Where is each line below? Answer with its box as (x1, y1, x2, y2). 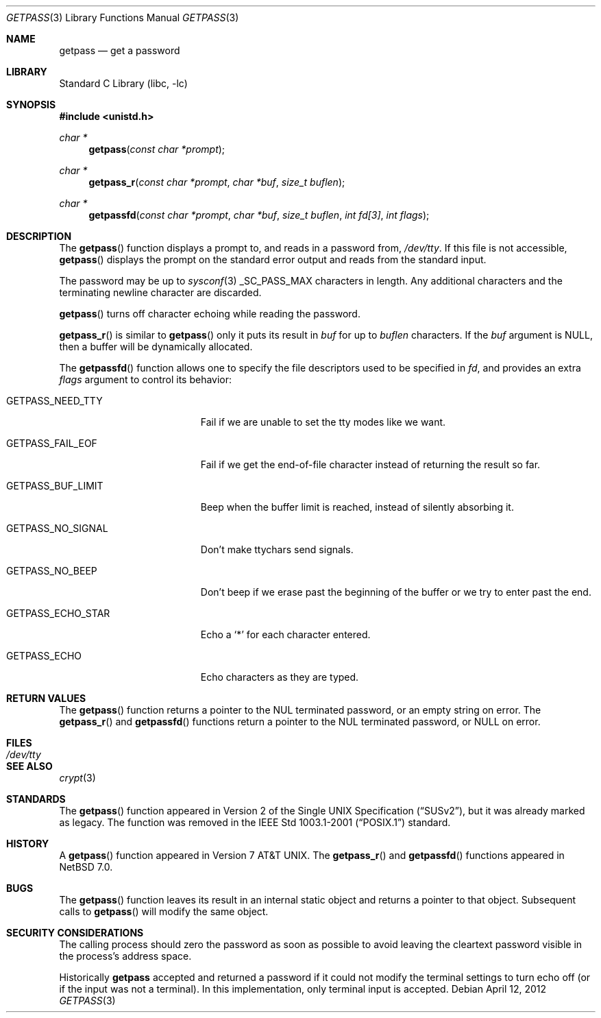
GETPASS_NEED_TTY (6, 395, 103, 407)
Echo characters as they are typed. (200, 671, 359, 683)
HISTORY (6, 838, 49, 849)
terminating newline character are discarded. (59, 287, 262, 298)
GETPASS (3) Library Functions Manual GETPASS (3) (6, 12, 239, 23)
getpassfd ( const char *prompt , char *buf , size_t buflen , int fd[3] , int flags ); (88, 209, 430, 221)
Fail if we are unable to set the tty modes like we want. (200, 416, 446, 428)
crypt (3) (59, 772, 96, 784)
